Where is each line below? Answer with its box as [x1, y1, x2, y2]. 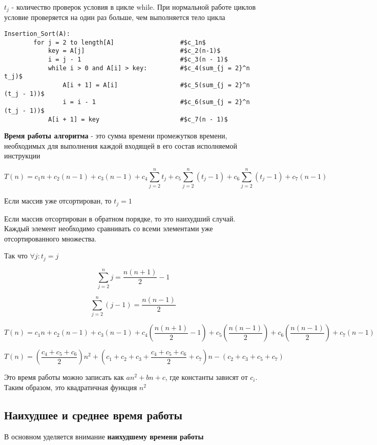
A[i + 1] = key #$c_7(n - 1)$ [48, 115, 228, 123]
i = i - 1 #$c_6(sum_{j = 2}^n [62, 98, 250, 106]
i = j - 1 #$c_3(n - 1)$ [48, 56, 228, 64]
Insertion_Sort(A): [4, 30, 70, 38]
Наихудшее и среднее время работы [4, 407, 182, 422]
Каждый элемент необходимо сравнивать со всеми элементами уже [4, 223, 213, 234]
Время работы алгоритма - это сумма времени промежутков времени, [4, 130, 227, 141]
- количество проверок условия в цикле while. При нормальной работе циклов [11, 2, 256, 12]
